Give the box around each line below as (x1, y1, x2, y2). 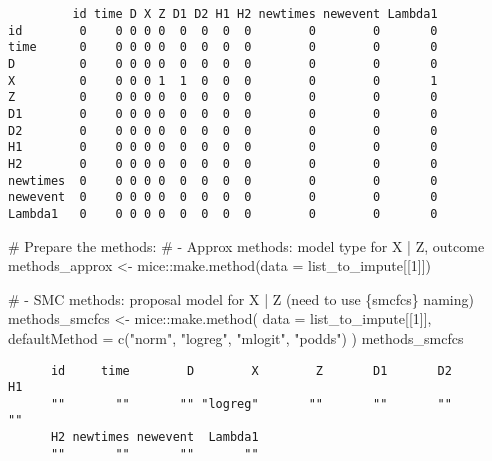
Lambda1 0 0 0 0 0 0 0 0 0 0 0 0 (8, 206, 438, 221)
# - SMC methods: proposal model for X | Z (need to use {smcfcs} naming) (8, 288, 474, 309)
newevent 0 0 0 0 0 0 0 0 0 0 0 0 (8, 190, 438, 205)
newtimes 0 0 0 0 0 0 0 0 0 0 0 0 (8, 173, 438, 188)
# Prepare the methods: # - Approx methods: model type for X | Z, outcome (8, 235, 485, 256)
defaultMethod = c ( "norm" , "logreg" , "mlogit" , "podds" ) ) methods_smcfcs (8, 327, 464, 348)
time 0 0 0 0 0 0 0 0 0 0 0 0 (8, 40, 438, 55)
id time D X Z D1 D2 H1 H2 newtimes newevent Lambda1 (72, 7, 438, 21)
